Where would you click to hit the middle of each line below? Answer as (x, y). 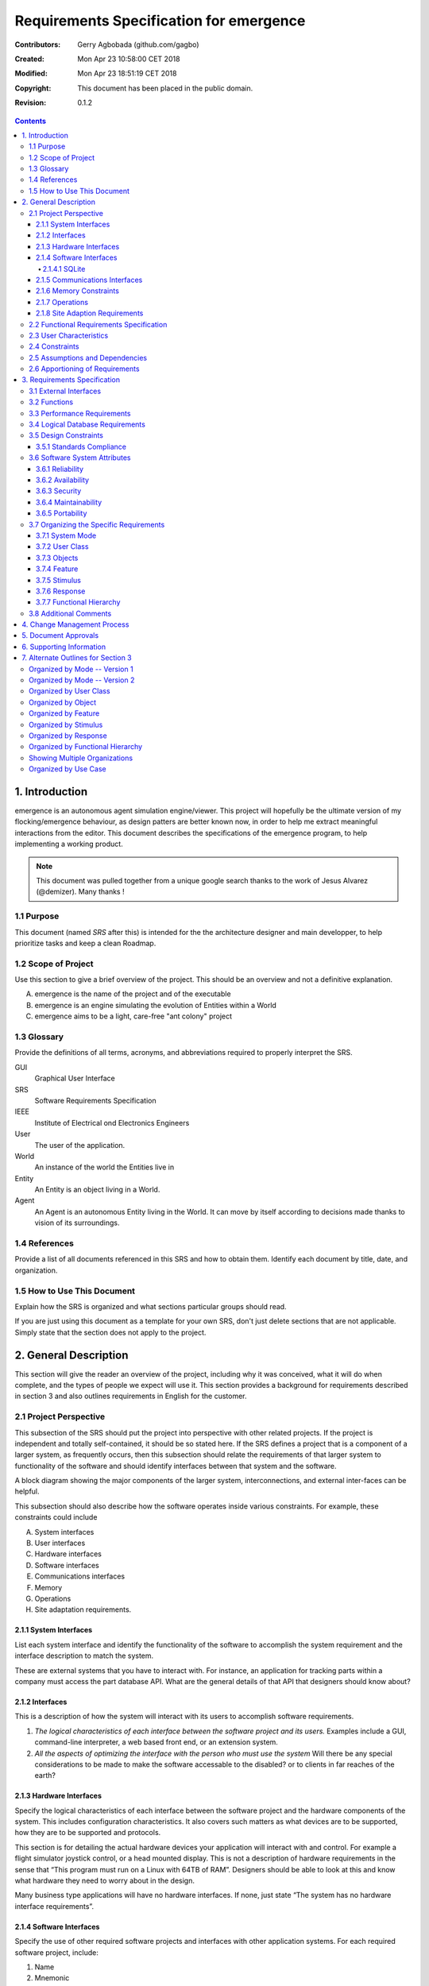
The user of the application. (80, 1145)
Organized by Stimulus (66, 724)
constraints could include (56, 1517)
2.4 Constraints (54, 346)
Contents (31, 121)
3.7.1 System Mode (66, 535)
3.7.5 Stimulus (58, 580)
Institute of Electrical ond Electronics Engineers (112, 1122)
